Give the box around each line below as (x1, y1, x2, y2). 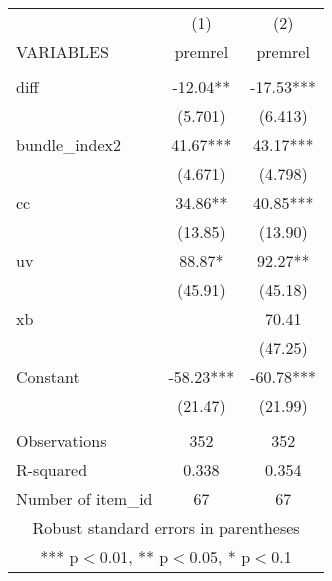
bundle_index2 (16, 133, 121, 156)
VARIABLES (16, 40, 109, 63)
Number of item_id (16, 487, 153, 510)
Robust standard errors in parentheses (32, 516, 300, 539)
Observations (16, 429, 107, 452)
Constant (16, 365, 80, 388)
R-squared (16, 458, 88, 481)
